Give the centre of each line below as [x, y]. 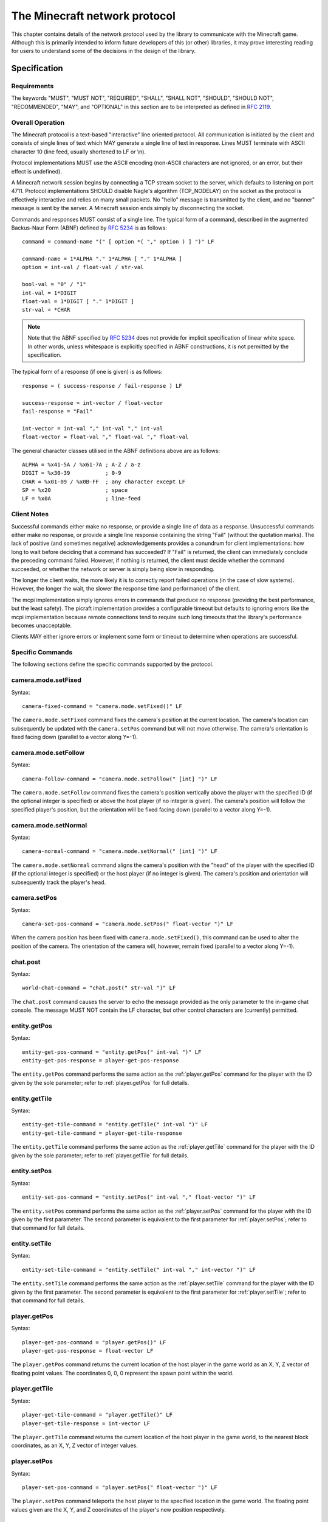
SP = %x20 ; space [75, 490]
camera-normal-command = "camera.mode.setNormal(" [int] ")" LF [120, 851]
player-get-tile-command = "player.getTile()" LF [97, 1415]
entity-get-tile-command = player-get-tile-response [102, 1133]
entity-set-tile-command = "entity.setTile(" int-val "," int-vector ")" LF [139, 1270]
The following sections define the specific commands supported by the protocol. [112, 664]
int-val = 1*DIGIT [50, 293]
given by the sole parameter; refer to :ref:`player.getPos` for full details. [100, 1082]
